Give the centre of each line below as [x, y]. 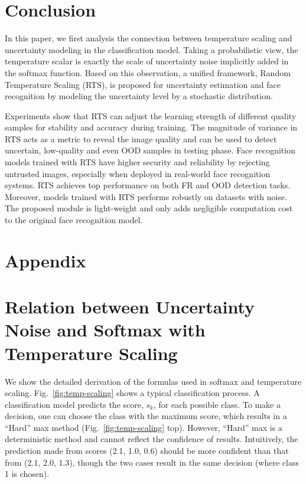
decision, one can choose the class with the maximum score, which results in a [146, 416]
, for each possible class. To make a [217, 404]
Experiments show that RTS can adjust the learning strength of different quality [151, 115]
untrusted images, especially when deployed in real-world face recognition [138, 173]
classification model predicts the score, [74, 404]
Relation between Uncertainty [130, 307]
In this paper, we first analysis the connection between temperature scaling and [149, 38]
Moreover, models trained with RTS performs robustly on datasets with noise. [146, 196]
